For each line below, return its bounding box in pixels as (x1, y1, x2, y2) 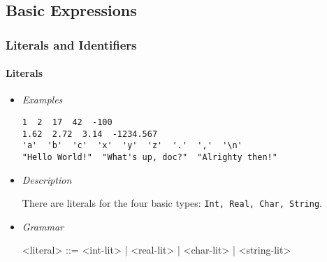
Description (22, 172, 72, 187)
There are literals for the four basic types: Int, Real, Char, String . (22, 196, 322, 210)
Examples (22, 92, 63, 107)
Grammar (22, 219, 64, 233)
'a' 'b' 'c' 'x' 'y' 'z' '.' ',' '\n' (22, 140, 242, 151)
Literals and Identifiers (6, 36, 137, 53)
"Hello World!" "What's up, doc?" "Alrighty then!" (22, 152, 277, 162)
